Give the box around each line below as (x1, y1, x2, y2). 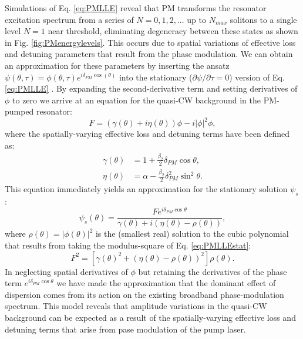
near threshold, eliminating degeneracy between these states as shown (48, 25, 298, 37)
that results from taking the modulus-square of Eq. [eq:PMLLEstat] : (5, 239, 251, 251)
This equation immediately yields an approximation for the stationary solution (5, 182, 288, 194)
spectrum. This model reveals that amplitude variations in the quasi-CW (5, 300, 267, 312)
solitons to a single (230, 13, 297, 25)
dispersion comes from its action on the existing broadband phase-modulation (5, 288, 284, 300)
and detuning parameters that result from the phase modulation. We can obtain (5, 48, 293, 60)
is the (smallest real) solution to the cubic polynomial (95, 227, 289, 240)
